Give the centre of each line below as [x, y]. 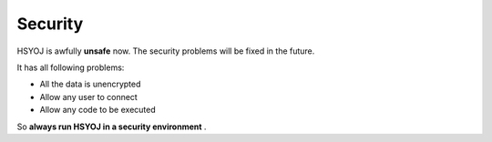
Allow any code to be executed [98, 110]
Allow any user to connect [89, 96]
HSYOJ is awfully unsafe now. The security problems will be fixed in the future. [166, 51]
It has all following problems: [71, 67]
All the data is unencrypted [90, 84]
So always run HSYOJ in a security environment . [112, 127]
